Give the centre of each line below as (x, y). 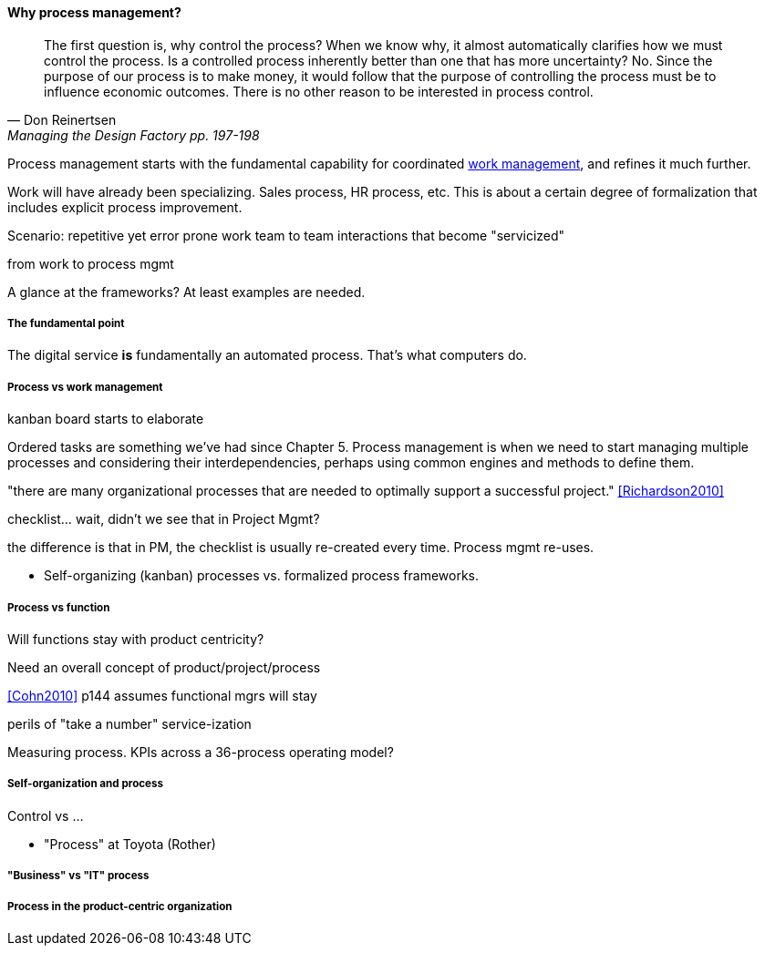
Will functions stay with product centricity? (136, 639)
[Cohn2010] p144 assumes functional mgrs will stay (162, 695)
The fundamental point (66, 323)
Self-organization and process (86, 784)
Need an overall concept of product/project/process (164, 667)
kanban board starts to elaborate (106, 419)
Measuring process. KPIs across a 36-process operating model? (201, 752)
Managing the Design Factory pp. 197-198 (134, 135)
